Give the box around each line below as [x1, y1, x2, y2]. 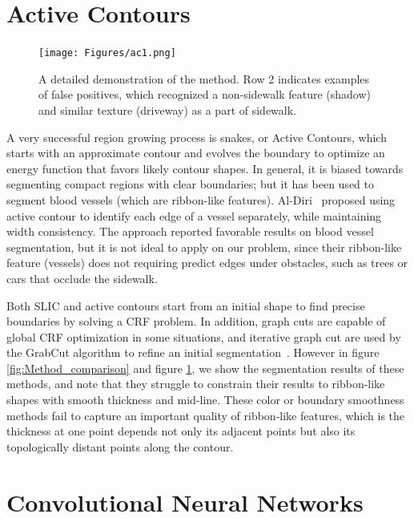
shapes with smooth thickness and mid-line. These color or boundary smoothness [6, 391, 404, 408]
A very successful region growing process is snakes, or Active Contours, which [6, 128, 387, 145]
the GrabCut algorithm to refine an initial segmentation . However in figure [6, 344, 380, 361]
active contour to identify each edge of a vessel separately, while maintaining [6, 207, 382, 224]
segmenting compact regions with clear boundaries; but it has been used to [6, 176, 374, 192]
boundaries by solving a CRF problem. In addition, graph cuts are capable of [6, 313, 386, 330]
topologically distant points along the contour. [6, 438, 234, 455]
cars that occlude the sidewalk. [6, 269, 158, 286]
